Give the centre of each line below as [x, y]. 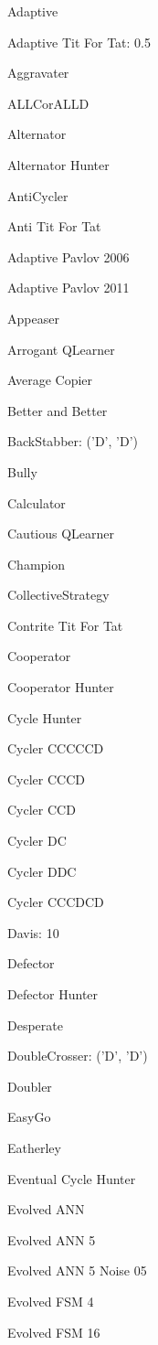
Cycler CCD [42, 810]
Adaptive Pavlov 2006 [68, 256]
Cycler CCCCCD [56, 748]
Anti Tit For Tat [54, 226]
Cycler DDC [42, 871]
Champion [37, 564]
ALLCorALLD [48, 103]
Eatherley [34, 1147]
